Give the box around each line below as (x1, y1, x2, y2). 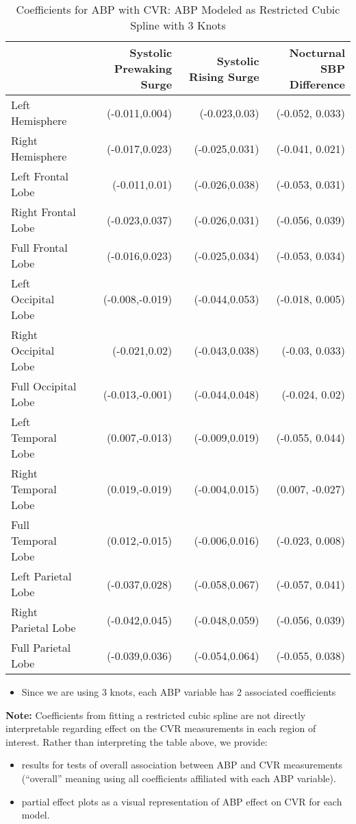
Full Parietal (11, 639, 71, 655)
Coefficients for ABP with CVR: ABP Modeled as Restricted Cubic (16, 1, 340, 17)
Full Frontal (11, 239, 68, 255)
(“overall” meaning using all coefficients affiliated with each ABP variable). (21, 770, 336, 785)
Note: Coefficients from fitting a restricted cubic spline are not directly (5, 707, 306, 722)
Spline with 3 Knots (130, 17, 226, 33)
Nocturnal (289, 45, 345, 60)
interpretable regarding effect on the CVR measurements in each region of (5, 721, 316, 735)
